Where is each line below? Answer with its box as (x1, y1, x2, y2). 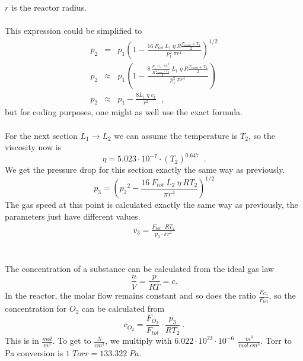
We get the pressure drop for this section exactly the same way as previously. (5, 163, 285, 176)
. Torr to (260, 334, 292, 347)
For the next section (5, 129, 78, 141)
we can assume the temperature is (114, 129, 238, 141)
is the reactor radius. (11, 1, 87, 13)
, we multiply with (105, 334, 172, 347)
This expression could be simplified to (5, 24, 142, 37)
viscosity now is (5, 141, 62, 153)
